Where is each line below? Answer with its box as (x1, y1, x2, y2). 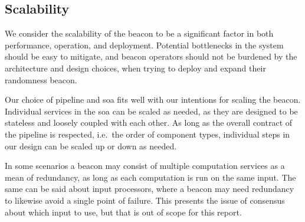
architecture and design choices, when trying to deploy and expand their (5, 61, 266, 74)
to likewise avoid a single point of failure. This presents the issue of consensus (5, 194, 285, 206)
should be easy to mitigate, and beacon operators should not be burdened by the (5, 50, 297, 63)
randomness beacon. (5, 73, 77, 86)
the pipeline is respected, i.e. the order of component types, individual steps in (5, 128, 290, 140)
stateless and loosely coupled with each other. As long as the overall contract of (5, 116, 293, 129)
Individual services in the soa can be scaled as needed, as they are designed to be (5, 105, 298, 117)
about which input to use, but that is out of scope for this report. (5, 205, 242, 218)
